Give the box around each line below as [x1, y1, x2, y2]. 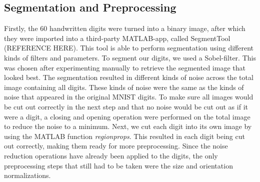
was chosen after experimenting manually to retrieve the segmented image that [4, 62, 245, 72]
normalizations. [4, 170, 51, 180]
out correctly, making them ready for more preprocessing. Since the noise [4, 140, 228, 151]
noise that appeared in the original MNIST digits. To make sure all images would [4, 91, 253, 102]
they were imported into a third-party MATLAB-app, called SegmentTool [4, 32, 230, 43]
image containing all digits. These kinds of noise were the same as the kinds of [4, 81, 244, 92]
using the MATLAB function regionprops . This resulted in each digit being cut [4, 130, 245, 141]
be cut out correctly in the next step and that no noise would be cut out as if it [4, 101, 248, 111]
